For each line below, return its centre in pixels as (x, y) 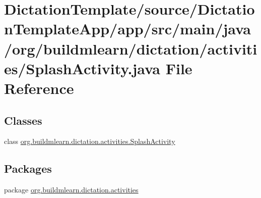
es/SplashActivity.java (82, 68)
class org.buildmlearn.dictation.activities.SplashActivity (90, 141)
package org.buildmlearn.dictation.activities (71, 190)
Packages (28, 168)
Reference (39, 88)
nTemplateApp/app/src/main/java (127, 29)
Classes (23, 120)
